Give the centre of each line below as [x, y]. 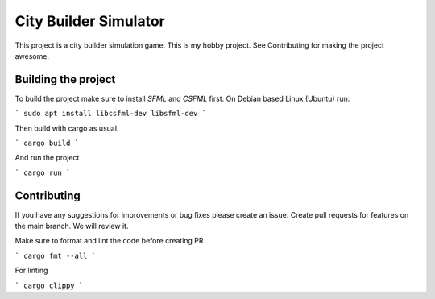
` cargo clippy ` [49, 285]
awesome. [32, 56]
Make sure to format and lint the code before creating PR [110, 241]
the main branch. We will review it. [72, 226]
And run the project [47, 158]
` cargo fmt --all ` [56, 255]
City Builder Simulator [90, 21]
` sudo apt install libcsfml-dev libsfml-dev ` [111, 114]
